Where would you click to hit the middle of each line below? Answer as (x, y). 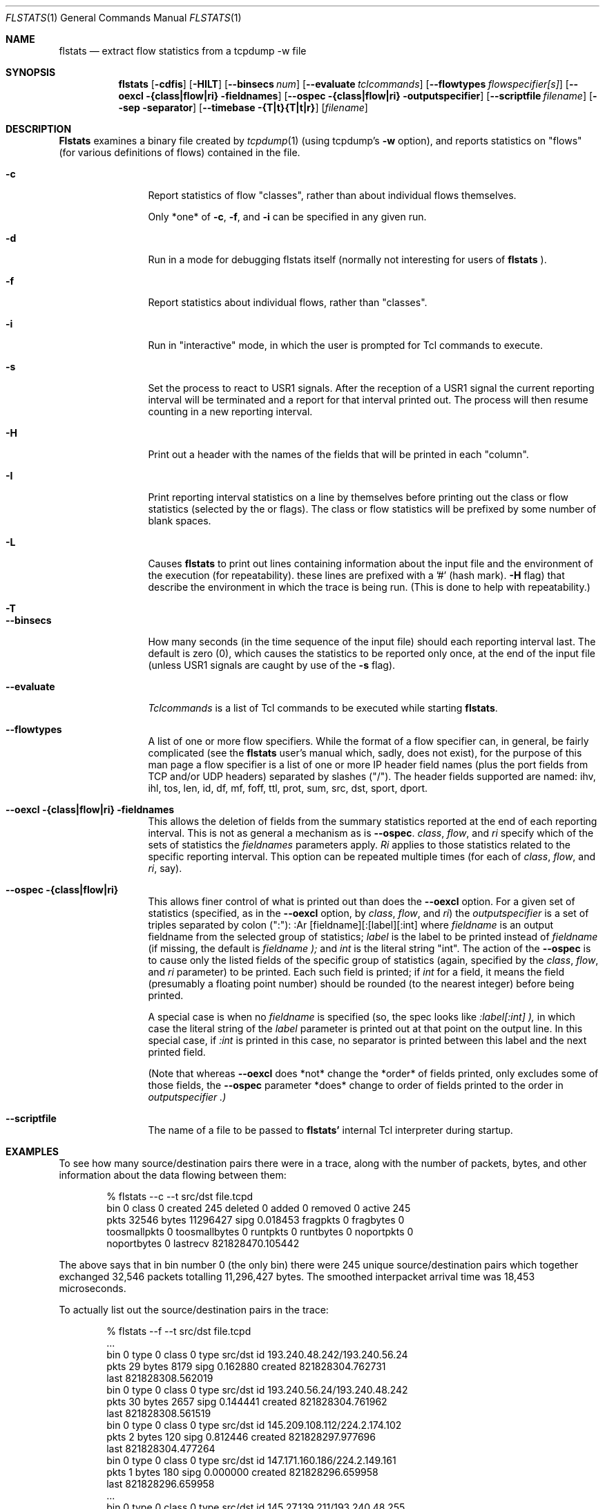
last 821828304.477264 (161, 1449)
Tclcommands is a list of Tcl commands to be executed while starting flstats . (323, 708)
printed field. (177, 1052)
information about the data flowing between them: (173, 1175)
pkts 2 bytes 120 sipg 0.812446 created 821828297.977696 (241, 1437)
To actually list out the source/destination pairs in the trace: (194, 1310)
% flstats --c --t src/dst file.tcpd (180, 1196)
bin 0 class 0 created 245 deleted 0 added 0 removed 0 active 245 (259, 1208)
